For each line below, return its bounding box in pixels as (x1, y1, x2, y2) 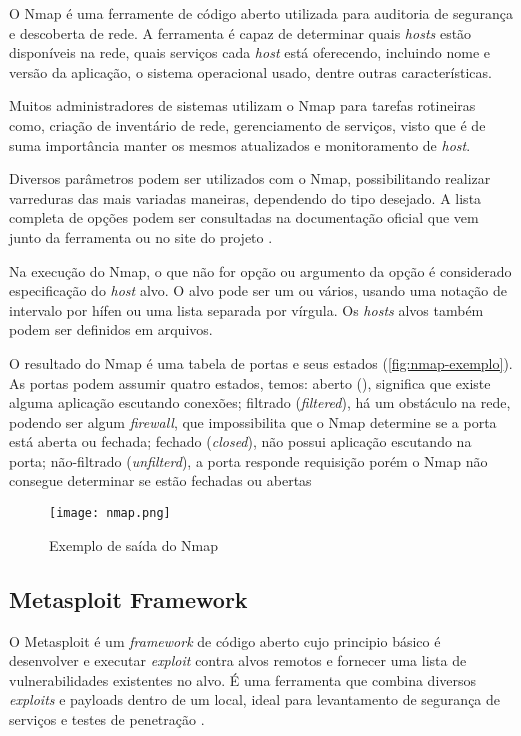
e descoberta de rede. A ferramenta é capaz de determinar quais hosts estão (9, 22, 472, 43)
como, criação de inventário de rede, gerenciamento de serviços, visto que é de (9, 114, 486, 135)
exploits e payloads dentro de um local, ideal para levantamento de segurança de (9, 689, 501, 710)
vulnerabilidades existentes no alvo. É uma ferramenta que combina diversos (9, 669, 477, 690)
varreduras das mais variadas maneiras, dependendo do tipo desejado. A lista (9, 187, 482, 208)
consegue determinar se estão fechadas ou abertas (9, 470, 312, 491)
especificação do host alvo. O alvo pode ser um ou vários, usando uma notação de (9, 280, 507, 301)
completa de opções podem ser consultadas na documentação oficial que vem (9, 207, 479, 228)
